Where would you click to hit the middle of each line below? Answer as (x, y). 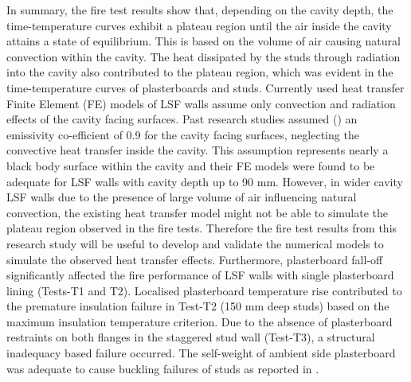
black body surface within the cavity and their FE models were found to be (191, 165)
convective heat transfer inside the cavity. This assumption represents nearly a (198, 150)
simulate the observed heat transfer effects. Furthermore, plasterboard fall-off (195, 259)
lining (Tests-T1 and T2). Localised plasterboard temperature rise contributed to (204, 290)
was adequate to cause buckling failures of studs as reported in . (163, 368)
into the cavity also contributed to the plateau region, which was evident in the (200, 72)
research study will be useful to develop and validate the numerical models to (195, 243)
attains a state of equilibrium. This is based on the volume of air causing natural (204, 41)
